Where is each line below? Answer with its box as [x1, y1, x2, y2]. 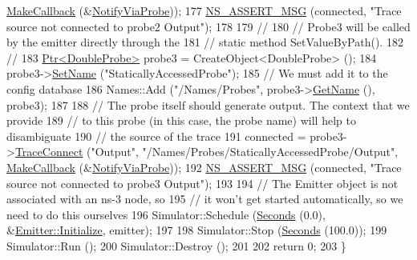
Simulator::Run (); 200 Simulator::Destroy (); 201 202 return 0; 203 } [6, 237, 346, 254]
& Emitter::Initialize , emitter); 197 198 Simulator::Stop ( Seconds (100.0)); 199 [6, 222, 387, 238]
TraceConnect [14, 143, 83, 160]
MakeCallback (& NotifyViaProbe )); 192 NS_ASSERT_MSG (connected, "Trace [6, 158, 402, 175]
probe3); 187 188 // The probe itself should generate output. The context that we [6, 96, 410, 113]
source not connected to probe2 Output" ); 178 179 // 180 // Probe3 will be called [6, 18, 411, 34]
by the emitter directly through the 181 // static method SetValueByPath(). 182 [6, 34, 403, 50]
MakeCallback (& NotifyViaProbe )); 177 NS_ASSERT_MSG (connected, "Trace [6, 2, 402, 18]
